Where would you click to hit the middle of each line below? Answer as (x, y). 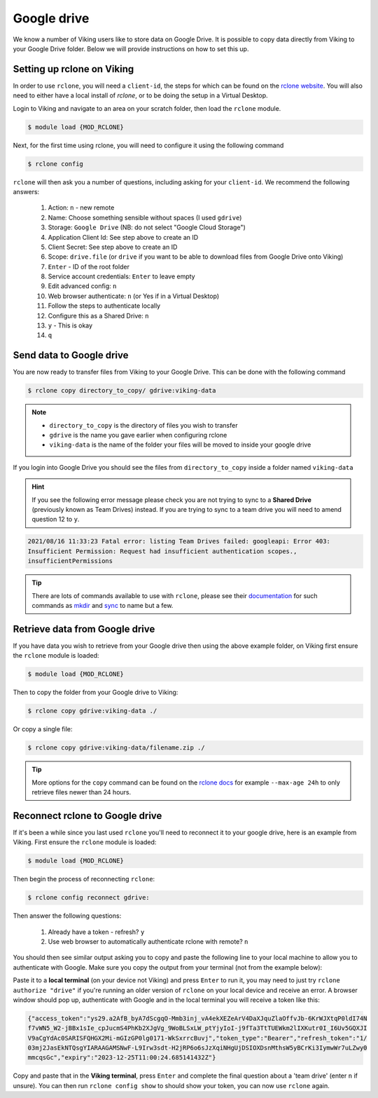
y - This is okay (70, 325)
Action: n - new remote (81, 208)
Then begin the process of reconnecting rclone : (84, 879)
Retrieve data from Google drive (84, 629)
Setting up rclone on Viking (73, 69)
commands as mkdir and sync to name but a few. (103, 605)
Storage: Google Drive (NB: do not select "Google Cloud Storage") (147, 227)
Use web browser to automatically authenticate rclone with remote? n (148, 941)
